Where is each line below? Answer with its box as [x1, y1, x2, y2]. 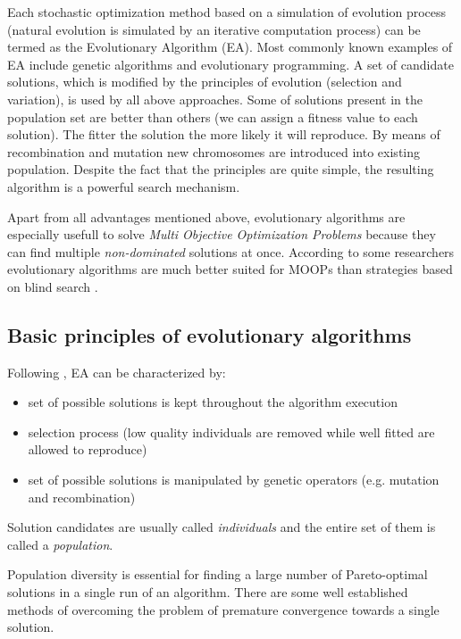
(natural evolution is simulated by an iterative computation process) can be [7, 20, 421, 38]
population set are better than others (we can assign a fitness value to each [7, 107, 418, 126]
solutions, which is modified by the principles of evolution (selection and [7, 72, 402, 91]
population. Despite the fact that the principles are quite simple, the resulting [7, 160, 434, 178]
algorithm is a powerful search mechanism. [7, 177, 240, 195]
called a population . [7, 535, 113, 553]
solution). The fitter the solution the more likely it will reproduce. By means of [7, 125, 440, 144]
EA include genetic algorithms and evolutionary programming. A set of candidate [7, 54, 454, 73]
